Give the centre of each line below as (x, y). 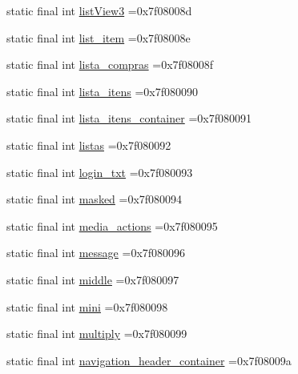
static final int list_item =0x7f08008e (99, 37)
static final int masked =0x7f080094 (95, 199)
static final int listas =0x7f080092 (89, 145)
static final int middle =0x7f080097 (93, 279)
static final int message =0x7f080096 (96, 253)
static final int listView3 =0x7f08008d (99, 10)
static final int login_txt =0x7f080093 (100, 172)
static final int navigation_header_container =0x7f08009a (149, 360)
